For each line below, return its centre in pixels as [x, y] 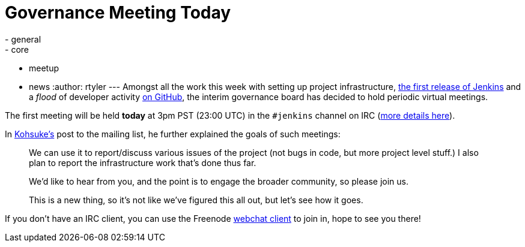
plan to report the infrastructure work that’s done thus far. [143, 162]
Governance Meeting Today [118, 13]
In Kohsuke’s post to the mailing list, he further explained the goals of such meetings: [173, 134]
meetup [44, 68]
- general [23, 39]
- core [17, 49]
